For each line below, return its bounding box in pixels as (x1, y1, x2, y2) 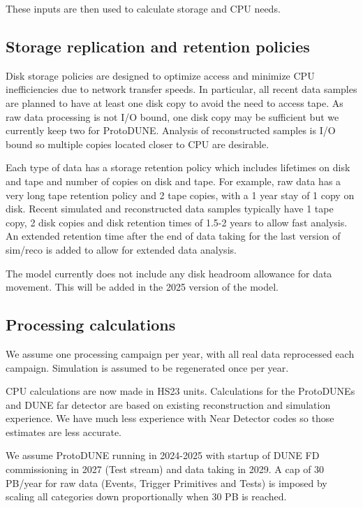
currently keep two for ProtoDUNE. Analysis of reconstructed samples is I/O (6, 123, 336, 138)
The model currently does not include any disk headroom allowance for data (6, 266, 332, 280)
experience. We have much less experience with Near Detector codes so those (6, 411, 334, 426)
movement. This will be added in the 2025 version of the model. (6, 280, 279, 294)
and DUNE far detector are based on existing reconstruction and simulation (6, 397, 331, 412)
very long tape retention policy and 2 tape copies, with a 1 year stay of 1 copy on (6, 187, 355, 202)
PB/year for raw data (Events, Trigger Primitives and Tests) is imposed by (6, 475, 327, 490)
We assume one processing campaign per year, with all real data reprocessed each (6, 346, 355, 361)
